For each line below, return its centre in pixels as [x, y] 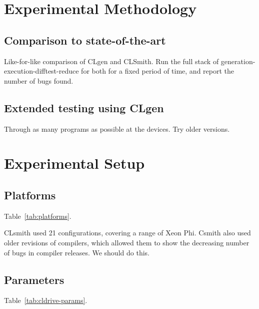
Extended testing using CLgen [84, 107]
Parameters [34, 279]
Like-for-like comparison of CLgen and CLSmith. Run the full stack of [111, 61]
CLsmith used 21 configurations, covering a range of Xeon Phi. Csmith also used [127, 233]
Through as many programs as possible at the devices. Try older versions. [117, 128]
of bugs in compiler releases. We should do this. [77, 252]
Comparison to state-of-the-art [85, 40]
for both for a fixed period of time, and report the [158, 71]
